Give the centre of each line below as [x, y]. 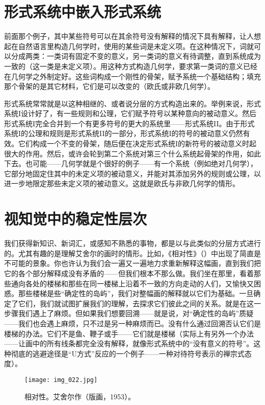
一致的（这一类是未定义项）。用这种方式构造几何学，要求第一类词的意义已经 [131, 66]
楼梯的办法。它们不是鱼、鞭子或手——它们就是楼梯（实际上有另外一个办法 [129, 333]
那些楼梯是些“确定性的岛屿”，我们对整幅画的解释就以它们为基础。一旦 [136, 293]
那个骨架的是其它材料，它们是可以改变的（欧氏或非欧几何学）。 [109, 86]
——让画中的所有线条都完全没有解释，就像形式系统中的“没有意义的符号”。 [129, 343]
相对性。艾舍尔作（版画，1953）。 [80, 396]
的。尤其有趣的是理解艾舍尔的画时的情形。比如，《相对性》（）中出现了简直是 [132, 253]
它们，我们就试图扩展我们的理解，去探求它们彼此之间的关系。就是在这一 [139, 303]
